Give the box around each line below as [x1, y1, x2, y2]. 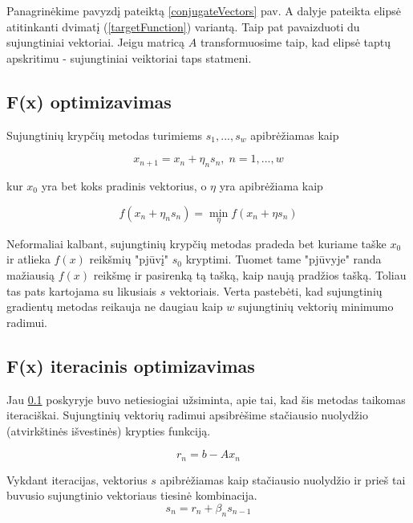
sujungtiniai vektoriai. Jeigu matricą [6, 34, 185, 51]
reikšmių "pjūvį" [89, 251, 169, 268]
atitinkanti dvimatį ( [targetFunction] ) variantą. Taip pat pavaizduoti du [6, 18, 360, 35]
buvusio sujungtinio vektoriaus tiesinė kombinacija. [6, 487, 257, 504]
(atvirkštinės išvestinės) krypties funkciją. [6, 422, 211, 439]
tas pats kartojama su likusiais [6, 282, 157, 299]
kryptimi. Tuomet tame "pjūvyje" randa [185, 251, 382, 268]
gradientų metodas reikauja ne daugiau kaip [6, 298, 223, 315]
